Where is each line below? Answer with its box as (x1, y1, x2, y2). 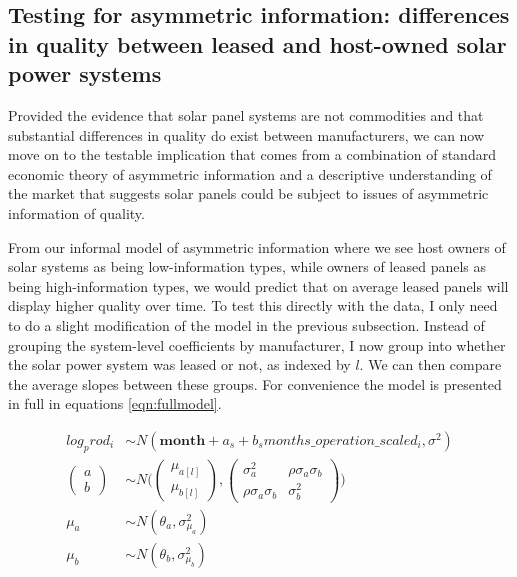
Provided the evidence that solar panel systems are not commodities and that (8, 104, 484, 125)
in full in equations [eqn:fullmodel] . (8, 393, 222, 414)
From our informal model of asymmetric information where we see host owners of (8, 236, 506, 257)
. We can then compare (359, 354, 502, 375)
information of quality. (8, 202, 145, 223)
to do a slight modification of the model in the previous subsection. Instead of (8, 314, 485, 335)
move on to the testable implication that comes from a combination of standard (8, 144, 496, 165)
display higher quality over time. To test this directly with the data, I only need (8, 295, 498, 316)
